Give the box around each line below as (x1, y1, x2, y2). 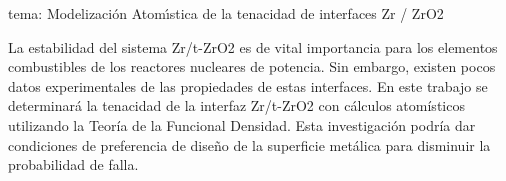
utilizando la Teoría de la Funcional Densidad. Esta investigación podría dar (8, 114, 476, 135)
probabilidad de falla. (8, 154, 139, 175)
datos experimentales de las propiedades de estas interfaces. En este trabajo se (8, 75, 488, 96)
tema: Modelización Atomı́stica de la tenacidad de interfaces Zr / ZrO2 (8, 3, 444, 23)
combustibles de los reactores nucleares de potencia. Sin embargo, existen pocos (8, 56, 496, 77)
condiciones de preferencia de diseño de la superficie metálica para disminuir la (8, 134, 491, 155)
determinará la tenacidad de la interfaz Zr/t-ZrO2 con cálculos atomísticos (8, 95, 465, 116)
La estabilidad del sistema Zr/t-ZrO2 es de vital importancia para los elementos (8, 36, 498, 57)
